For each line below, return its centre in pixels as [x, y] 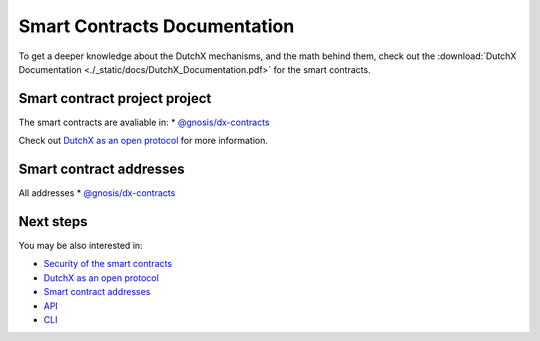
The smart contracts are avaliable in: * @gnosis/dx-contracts [144, 122]
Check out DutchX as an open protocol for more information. [143, 141]
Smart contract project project [115, 98]
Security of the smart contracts [108, 264]
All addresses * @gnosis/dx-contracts [97, 193]
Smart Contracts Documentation [156, 26]
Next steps [53, 221]
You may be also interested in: [81, 246]
